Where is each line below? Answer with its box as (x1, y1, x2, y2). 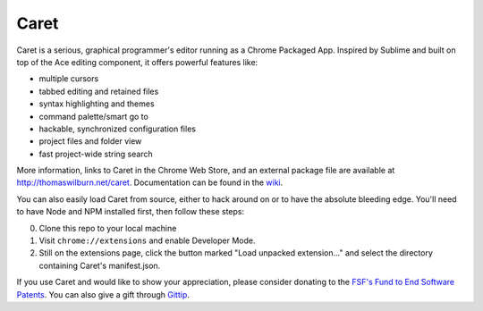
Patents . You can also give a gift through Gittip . (16, 289, 190, 299)
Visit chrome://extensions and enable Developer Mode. (38, 235, 256, 246)
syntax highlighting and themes (38, 98, 156, 109)
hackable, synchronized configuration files (38, 123, 197, 134)
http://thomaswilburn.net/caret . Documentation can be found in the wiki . (16, 177, 284, 188)
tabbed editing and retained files (38, 86, 159, 97)
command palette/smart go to (38, 111, 149, 122)
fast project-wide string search (38, 148, 153, 159)
